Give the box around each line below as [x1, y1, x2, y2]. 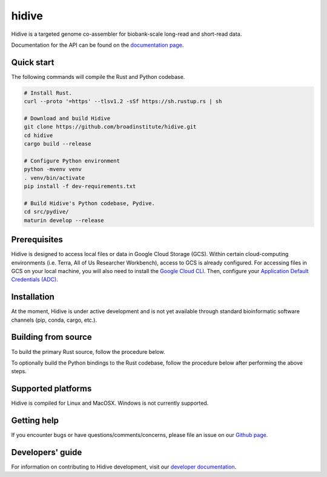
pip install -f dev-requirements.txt [24, 183, 136, 190]
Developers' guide [11, 447, 82, 458]
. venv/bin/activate [24, 174, 85, 181]
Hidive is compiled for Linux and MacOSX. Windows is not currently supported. [11, 399, 209, 407]
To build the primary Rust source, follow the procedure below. [11, 348, 165, 355]
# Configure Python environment [24, 157, 121, 164]
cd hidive [24, 132, 53, 139]
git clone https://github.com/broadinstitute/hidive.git [24, 123, 197, 130]
